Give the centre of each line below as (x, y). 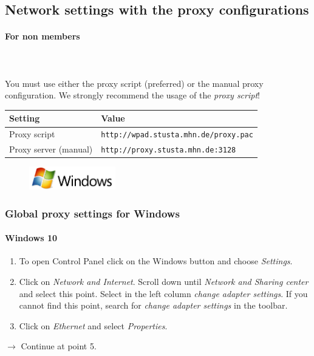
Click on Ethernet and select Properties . (93, 325)
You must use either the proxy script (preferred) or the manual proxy (134, 83)
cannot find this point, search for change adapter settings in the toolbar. (153, 305)
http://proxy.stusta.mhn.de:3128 (169, 150)
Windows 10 (31, 238)
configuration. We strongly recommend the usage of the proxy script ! (132, 95)
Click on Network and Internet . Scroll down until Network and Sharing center (164, 281)
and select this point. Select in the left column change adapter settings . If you (163, 293)
